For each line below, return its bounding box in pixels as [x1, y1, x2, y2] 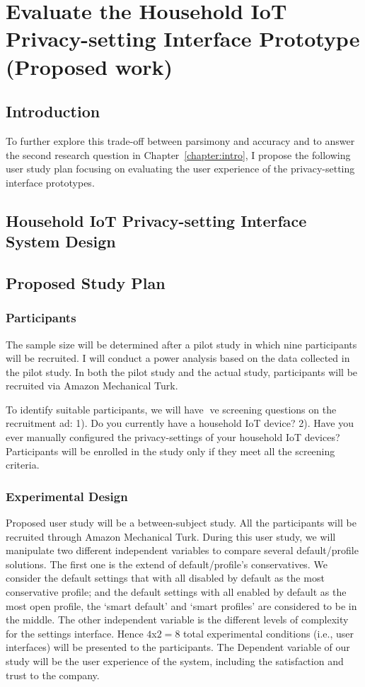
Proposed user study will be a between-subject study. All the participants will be [6, 515, 357, 530]
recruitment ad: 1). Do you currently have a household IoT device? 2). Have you [6, 416, 354, 430]
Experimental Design [6, 487, 128, 505]
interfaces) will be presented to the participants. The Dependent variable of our [6, 640, 350, 654]
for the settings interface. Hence [6, 626, 144, 640]
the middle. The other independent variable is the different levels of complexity [6, 612, 349, 627]
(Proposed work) [6, 52, 173, 81]
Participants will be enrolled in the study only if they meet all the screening [6, 443, 335, 458]
